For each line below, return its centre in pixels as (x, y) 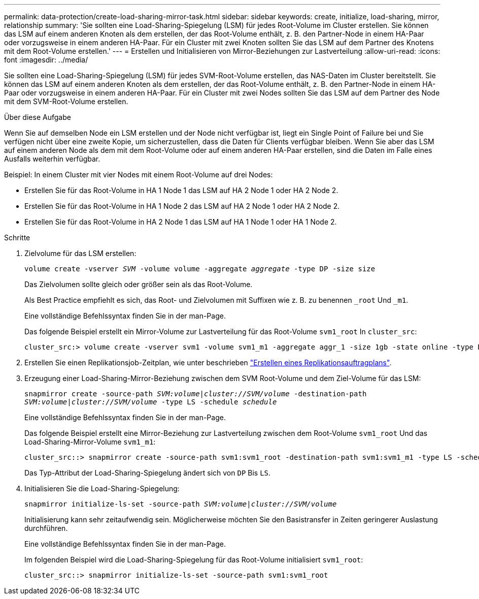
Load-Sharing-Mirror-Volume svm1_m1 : (90, 442)
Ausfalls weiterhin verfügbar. (52, 159)
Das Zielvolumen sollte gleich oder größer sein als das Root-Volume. (139, 284)
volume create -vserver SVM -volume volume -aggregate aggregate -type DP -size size (200, 269)
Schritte (17, 238)
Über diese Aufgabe (38, 117)
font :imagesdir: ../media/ (46, 60)
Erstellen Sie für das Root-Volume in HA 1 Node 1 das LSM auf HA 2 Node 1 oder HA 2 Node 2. (181, 190)
